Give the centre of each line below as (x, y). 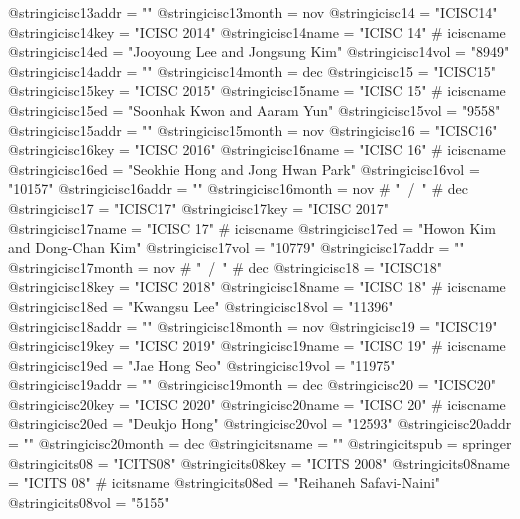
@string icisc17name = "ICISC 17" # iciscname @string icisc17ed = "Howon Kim (252, 227)
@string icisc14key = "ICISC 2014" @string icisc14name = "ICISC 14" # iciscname (257, 31)
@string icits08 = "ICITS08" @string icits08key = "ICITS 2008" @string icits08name (259, 462)
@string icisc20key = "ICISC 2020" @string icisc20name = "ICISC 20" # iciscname (257, 403)
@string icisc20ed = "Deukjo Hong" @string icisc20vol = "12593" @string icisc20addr (260, 423)
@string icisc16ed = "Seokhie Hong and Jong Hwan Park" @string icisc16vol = (244, 168)
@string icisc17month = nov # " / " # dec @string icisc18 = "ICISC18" (225, 266)
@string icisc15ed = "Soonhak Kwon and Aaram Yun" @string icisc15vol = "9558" (254, 109)
